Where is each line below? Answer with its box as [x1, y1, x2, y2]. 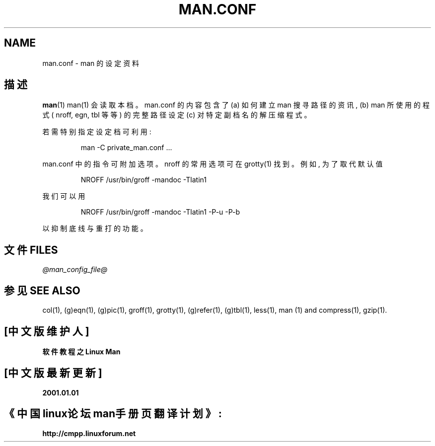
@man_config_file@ [42, 265, 108, 274]
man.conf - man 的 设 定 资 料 [42, 58, 140, 67]
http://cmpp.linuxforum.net [42, 429, 136, 438]
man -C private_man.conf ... [80, 143, 172, 152]
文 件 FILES [4, 243, 58, 256]
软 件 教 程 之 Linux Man [42, 347, 121, 356]
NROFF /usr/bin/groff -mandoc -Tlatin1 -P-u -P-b [80, 208, 240, 217]
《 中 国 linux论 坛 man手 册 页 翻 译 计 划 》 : [4, 407, 222, 420]
